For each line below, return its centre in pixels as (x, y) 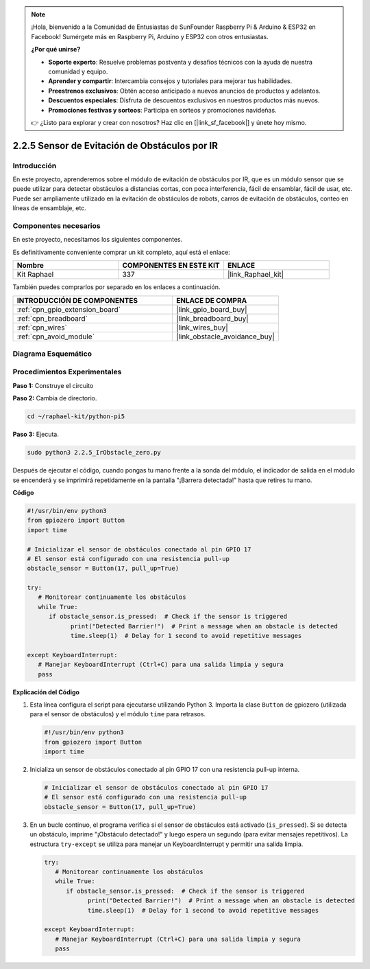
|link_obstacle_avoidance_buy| (225, 337)
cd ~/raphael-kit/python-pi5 (76, 417)
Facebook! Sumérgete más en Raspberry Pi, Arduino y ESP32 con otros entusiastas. (150, 36)
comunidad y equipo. (78, 71)
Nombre (30, 266)
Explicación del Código (46, 692)
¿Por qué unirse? (56, 49)
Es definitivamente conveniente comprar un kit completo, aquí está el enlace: (122, 252)
